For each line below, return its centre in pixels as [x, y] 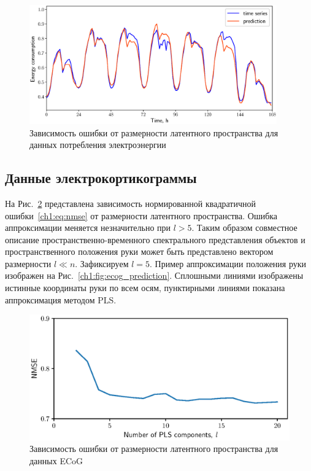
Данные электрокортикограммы [101, 178]
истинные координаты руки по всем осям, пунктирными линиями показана [145, 288]
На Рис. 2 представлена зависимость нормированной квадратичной [130, 203]
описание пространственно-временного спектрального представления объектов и [155, 239]
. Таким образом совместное [244, 228]
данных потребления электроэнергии [98, 145]
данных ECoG [56, 460]
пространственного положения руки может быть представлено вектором [139, 251]
